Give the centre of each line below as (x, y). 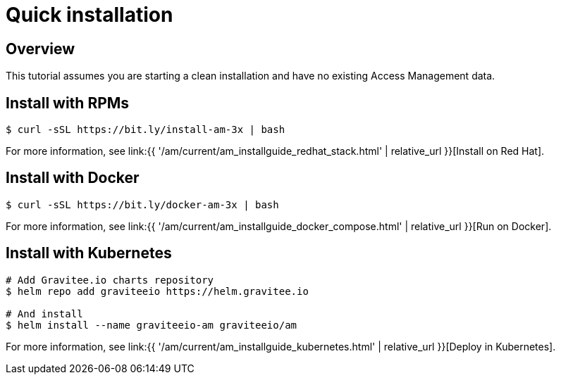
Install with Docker (73, 178)
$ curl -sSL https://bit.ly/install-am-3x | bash (146, 130)
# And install (44, 313)
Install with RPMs (68, 103)
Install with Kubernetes (89, 253)
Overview (41, 49)
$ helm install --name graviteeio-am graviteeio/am (152, 325)
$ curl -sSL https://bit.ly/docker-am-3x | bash (142, 204)
